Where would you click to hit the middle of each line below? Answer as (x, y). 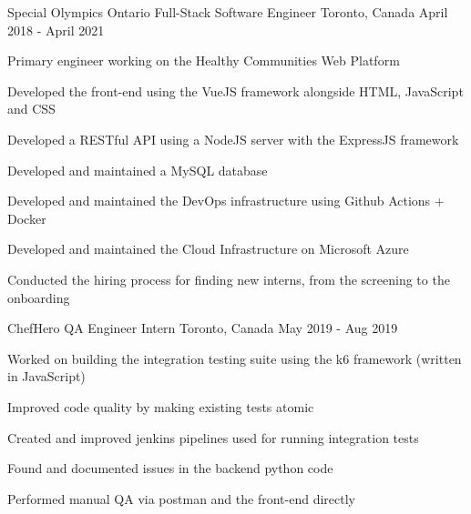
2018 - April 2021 (56, 30)
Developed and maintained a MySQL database (138, 170)
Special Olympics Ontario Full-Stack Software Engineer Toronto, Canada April (228, 12)
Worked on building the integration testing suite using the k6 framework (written (235, 358)
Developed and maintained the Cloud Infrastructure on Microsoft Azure (208, 249)
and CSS (31, 109)
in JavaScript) (46, 376)
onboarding (39, 297)
